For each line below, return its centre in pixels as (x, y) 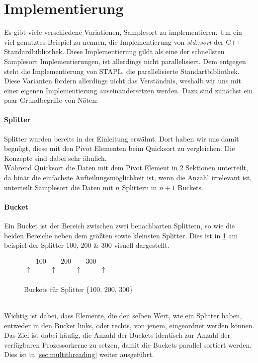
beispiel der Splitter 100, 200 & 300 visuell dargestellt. (87, 245)
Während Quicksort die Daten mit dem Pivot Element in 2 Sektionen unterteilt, (126, 168)
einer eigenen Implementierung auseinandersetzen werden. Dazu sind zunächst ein (129, 90)
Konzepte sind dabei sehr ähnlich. (55, 158)
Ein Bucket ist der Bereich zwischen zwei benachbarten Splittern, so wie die (120, 226)
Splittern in (139, 187)
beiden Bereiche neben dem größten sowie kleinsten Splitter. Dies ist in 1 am (121, 235)
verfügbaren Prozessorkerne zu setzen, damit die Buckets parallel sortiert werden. (128, 344)
